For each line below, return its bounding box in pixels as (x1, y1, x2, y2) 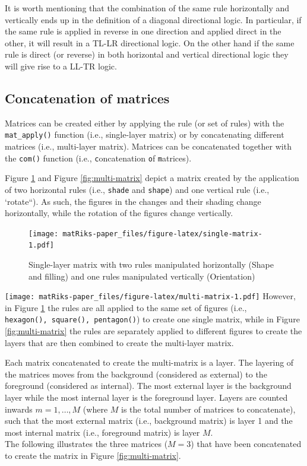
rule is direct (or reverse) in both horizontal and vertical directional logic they (5, 48, 289, 61)
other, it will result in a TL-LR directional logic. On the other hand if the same (5, 36, 295, 49)
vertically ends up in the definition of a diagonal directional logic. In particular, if (5, 13, 302, 26)
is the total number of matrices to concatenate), (121, 402, 296, 415)
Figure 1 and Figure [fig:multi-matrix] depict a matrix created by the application (5, 172, 299, 184)
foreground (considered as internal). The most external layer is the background (5, 379, 292, 392)
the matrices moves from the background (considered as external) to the (5, 367, 267, 380)
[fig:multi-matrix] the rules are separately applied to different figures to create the (5, 325, 302, 337)
